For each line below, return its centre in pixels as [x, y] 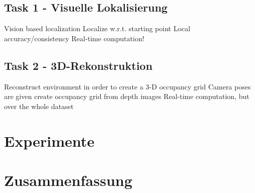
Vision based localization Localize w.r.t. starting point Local [97, 28]
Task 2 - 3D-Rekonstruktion [78, 65]
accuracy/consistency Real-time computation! [74, 38]
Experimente [49, 140]
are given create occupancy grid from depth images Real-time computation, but [127, 96]
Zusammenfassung [68, 180]
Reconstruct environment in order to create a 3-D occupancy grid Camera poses [127, 86]
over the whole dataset [39, 106]
